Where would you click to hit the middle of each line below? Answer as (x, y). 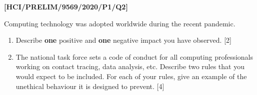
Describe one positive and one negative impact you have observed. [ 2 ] (123, 40)
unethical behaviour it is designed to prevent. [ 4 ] (90, 86)
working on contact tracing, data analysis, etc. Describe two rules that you (130, 66)
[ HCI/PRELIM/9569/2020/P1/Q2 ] (66, 6)
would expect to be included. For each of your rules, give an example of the (131, 76)
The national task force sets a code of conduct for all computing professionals (134, 56)
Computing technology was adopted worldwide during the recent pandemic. (120, 23)
